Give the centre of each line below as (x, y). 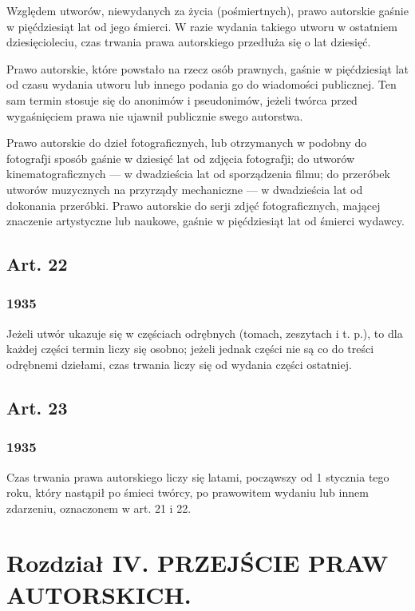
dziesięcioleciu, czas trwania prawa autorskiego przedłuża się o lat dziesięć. (189, 42)
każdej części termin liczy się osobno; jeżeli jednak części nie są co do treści (190, 349)
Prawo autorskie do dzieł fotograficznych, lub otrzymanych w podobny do (187, 143)
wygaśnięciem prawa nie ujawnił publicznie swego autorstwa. (155, 115)
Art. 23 (37, 407)
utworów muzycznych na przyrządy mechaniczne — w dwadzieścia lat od (185, 189)
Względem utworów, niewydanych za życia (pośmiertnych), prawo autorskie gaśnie (207, 10)
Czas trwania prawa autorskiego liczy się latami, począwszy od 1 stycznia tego (198, 476)
